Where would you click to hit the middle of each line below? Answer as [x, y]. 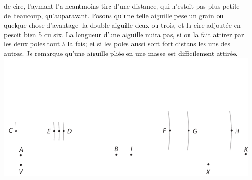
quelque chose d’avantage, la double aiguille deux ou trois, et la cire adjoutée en [122, 25]
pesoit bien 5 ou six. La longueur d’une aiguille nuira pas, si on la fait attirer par [124, 34]
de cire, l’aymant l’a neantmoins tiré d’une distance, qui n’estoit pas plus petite [122, 6]
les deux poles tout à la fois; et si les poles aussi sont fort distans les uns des [117, 44]
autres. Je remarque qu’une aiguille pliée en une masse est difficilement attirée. [121, 53]
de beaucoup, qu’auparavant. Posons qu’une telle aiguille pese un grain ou [114, 15]
